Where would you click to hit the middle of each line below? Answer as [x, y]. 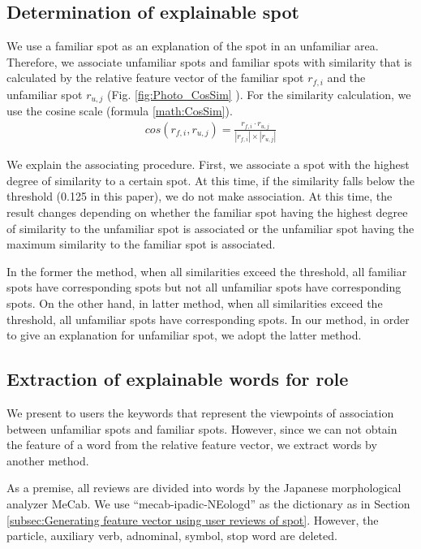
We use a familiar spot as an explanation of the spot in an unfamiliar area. [193, 46]
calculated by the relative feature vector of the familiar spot [155, 78]
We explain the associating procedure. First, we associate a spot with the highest [208, 164]
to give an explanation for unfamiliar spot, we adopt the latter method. [184, 335]
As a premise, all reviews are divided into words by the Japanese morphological [204, 488]
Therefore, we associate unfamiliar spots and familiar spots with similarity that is [209, 61]
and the [346, 78]
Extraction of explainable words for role [178, 379]
